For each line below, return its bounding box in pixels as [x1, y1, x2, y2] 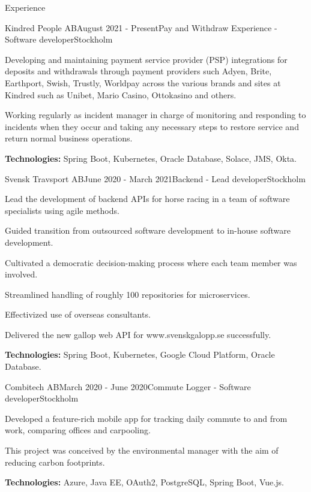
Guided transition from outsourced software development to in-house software [5, 224, 291, 237]
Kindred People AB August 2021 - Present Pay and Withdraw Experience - [5, 21, 277, 34]
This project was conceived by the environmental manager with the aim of [5, 444, 279, 457]
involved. [5, 268, 38, 280]
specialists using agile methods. [5, 204, 119, 216]
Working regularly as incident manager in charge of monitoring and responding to [5, 108, 306, 121]
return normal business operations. [5, 132, 133, 144]
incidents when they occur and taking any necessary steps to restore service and [5, 120, 299, 132]
